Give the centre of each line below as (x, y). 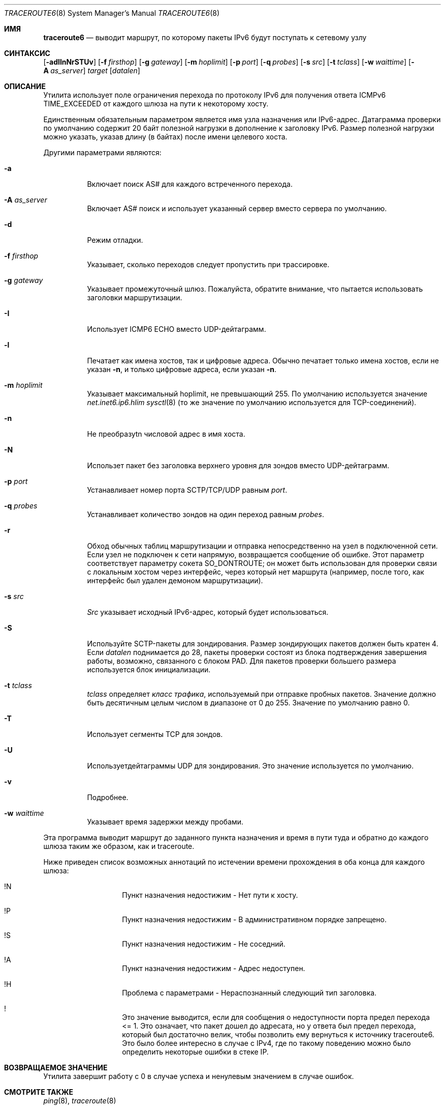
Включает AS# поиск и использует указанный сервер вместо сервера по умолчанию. (237, 208)
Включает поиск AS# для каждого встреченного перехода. (190, 184)
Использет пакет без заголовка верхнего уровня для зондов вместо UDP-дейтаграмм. (238, 465)
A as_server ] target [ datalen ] (92, 70)
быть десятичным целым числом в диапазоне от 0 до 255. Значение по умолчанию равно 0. (248, 703)
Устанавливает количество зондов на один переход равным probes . (205, 514)
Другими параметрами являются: (102, 152)
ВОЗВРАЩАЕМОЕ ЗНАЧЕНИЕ (56, 1068)
